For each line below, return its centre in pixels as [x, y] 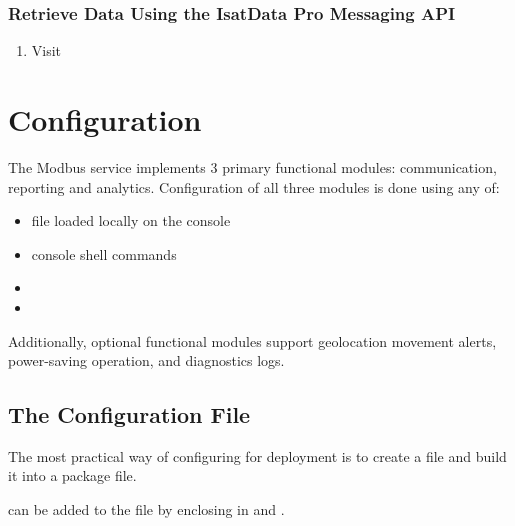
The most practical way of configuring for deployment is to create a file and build [257, 455]
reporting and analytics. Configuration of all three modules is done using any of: [254, 186]
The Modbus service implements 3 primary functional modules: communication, [252, 166]
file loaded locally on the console [131, 220]
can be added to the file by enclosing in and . [146, 509]
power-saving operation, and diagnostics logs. [146, 360]
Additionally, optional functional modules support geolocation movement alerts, [252, 340]
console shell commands [104, 253]
